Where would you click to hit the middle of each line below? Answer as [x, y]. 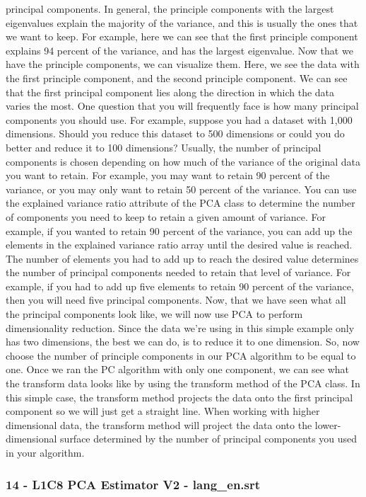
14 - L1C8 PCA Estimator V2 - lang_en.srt [133, 484]
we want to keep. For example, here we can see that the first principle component [182, 36]
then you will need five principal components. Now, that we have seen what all [176, 300]
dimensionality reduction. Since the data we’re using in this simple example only [180, 327]
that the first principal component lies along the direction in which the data [170, 92]
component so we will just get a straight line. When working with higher [163, 411]
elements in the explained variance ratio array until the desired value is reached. [179, 245]
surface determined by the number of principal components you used [209, 439]
